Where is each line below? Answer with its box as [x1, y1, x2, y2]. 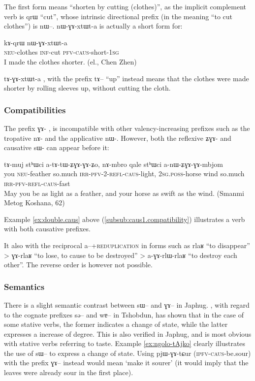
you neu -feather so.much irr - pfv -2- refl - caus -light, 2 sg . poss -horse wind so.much [4, 168, 245, 179]
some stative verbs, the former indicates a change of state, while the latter [4, 319, 228, 329]
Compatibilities [4, 103, 66, 116]
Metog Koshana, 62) [4, 197, 65, 208]
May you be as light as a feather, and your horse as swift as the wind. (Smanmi [4, 188, 244, 198]
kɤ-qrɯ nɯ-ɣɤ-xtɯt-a [4, 37, 67, 47]
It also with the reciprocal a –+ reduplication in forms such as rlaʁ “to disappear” [4, 240, 250, 250]
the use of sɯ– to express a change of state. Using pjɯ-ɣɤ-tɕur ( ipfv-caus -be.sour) [4, 348, 251, 358]
